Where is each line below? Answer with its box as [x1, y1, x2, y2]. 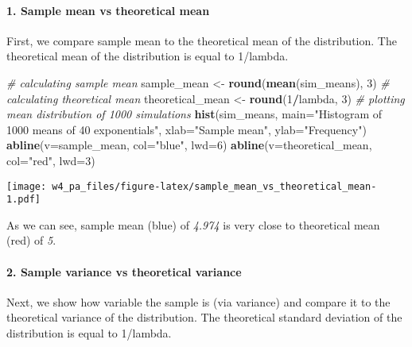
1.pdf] [6, 194, 41, 206]
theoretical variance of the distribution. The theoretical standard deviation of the [6, 309, 402, 326]
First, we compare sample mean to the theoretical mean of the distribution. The [6, 32, 397, 48]
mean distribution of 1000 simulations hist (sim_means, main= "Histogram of [6, 106, 383, 122]
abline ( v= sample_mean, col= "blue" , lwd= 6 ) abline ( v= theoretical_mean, [6, 137, 372, 153]
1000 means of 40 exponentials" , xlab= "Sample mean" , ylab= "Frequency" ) [6, 121, 367, 137]
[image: [6, 180, 47, 192]
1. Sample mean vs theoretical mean [6, 2, 210, 18]
